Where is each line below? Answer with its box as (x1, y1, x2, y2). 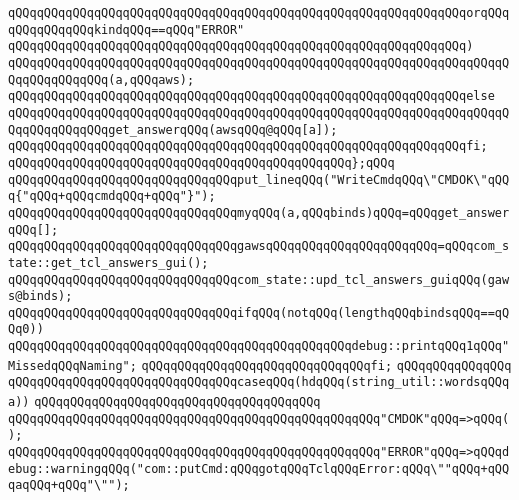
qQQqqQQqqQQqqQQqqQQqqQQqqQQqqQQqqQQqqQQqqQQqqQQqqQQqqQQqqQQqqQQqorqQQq (8, 6, 510, 20)
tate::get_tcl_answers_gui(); (8, 255, 209, 270)
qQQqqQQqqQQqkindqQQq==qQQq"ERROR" (8, 22, 245, 37)
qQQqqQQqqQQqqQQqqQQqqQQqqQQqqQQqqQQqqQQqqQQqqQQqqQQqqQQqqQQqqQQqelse (8, 89, 495, 104)
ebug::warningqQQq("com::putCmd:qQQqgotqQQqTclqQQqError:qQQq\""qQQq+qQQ (8, 461, 510, 476)
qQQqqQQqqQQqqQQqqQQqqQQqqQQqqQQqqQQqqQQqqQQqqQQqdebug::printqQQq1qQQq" (8, 339, 510, 354)
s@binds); (8, 289, 73, 304)
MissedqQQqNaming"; (8, 358, 137, 373)
